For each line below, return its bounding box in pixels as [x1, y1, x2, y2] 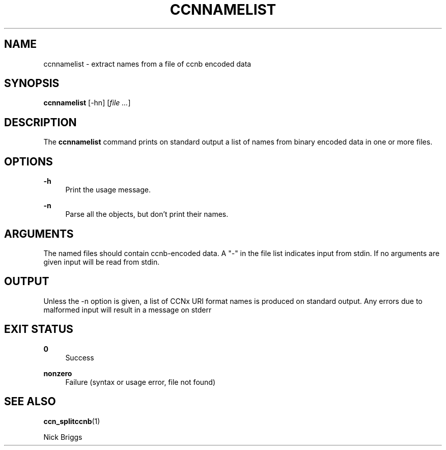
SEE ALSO [4, 395, 56, 408]
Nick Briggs [43, 432, 82, 441]
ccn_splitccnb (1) [43, 416, 100, 426]
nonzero [43, 369, 72, 378]
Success [65, 353, 94, 362]
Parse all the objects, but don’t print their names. [65, 210, 229, 219]
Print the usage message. [65, 185, 151, 194]
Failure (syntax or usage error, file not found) [65, 377, 216, 386]
